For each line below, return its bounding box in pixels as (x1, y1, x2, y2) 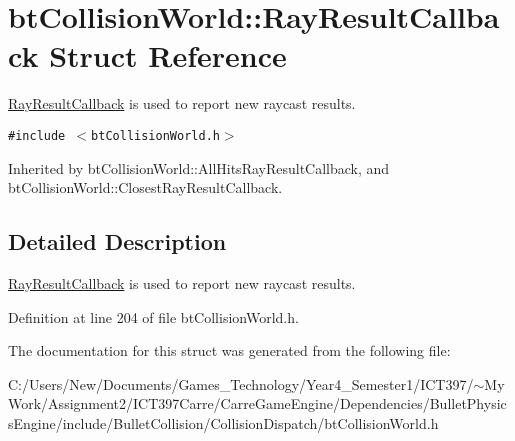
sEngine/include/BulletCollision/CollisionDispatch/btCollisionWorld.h (8, 412, 439, 433)
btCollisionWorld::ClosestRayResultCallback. (8, 177, 283, 198)
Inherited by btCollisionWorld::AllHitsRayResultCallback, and (8, 157, 390, 178)
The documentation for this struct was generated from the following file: (8, 340, 451, 361)
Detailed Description (8, 226, 227, 257)
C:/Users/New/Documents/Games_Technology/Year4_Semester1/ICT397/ (8, 373, 474, 394)
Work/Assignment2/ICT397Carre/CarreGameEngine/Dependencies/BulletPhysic (8, 393, 507, 414)
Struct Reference (49, 35, 287, 76)
